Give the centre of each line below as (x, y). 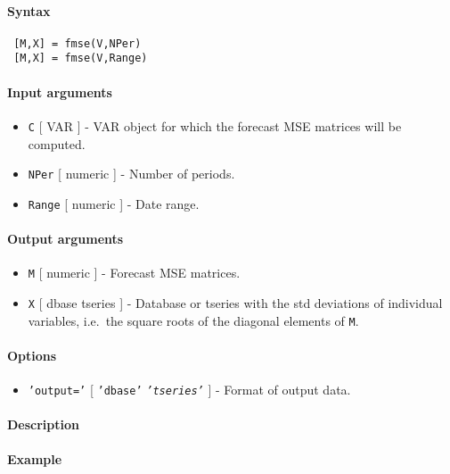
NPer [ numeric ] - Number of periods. (131, 174)
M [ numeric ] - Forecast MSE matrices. (134, 273)
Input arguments (60, 91)
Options (32, 355)
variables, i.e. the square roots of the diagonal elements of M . (193, 320)
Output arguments (65, 239)
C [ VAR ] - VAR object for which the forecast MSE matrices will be (215, 125)
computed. (57, 143)
